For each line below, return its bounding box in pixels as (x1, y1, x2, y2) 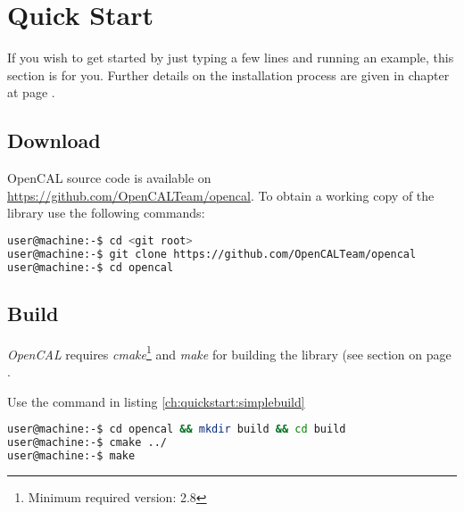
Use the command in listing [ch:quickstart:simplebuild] (7, 392, 305, 410)
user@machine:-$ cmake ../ (7, 436, 167, 450)
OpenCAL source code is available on (7, 169, 211, 187)
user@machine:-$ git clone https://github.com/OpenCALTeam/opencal (7, 247, 417, 260)
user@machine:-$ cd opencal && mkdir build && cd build (7, 423, 346, 436)
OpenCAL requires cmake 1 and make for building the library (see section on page (7, 342, 452, 363)
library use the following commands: (7, 203, 205, 222)
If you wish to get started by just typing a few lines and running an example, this (7, 48, 454, 67)
